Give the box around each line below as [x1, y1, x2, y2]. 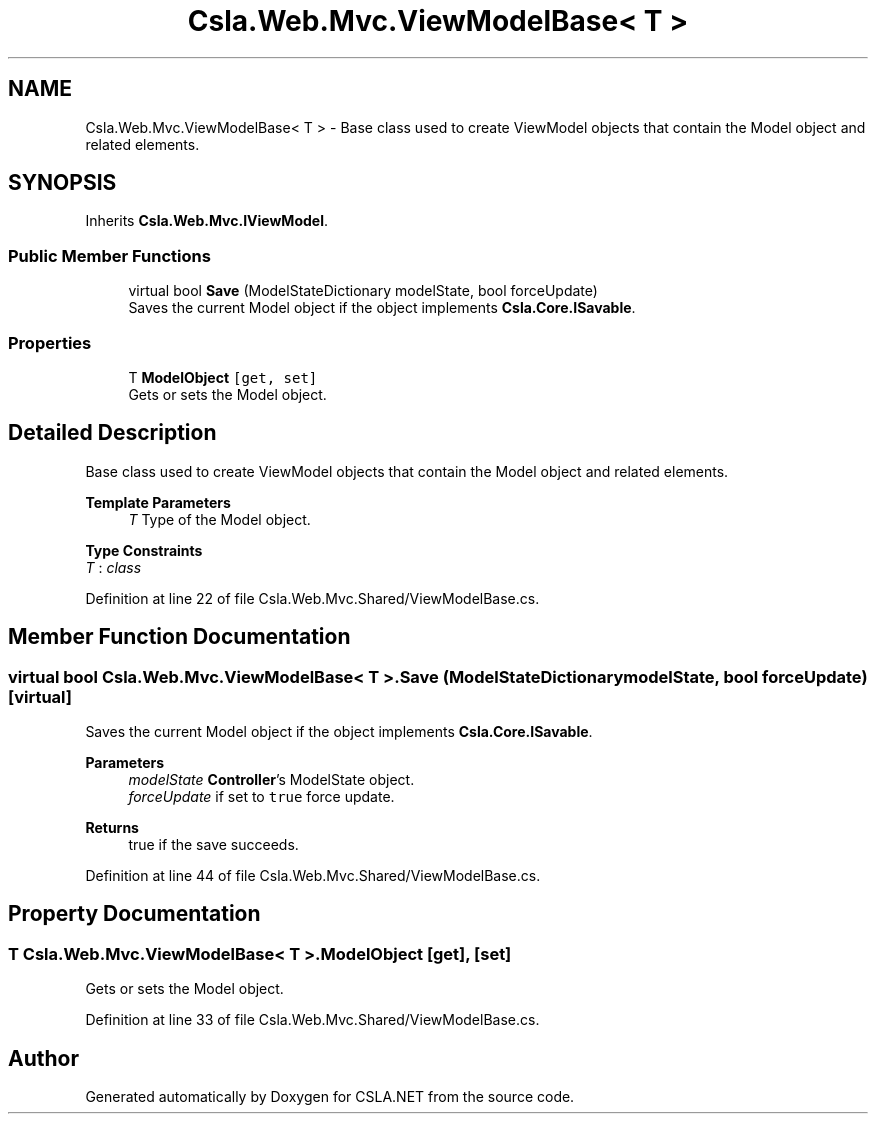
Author [8, 1045, 79, 1071]
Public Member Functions [8, 245, 211, 266]
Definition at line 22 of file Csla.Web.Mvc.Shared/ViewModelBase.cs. [85, 589, 540, 607]
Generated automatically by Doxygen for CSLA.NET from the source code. [85, 1088, 575, 1106]
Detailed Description [8, 420, 217, 446]
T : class [85, 558, 142, 576]
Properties [8, 332, 92, 353]
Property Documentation [8, 901, 261, 927]
